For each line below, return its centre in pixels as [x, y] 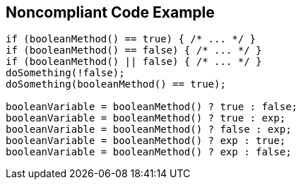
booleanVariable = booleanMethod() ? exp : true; [146, 141]
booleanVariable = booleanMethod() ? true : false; [152, 107]
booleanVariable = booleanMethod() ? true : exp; [146, 118]
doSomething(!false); [65, 73]
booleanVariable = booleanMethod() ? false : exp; [149, 130]
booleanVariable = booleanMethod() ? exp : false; [149, 152]
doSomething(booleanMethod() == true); [116, 84]
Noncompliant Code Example [110, 12]
